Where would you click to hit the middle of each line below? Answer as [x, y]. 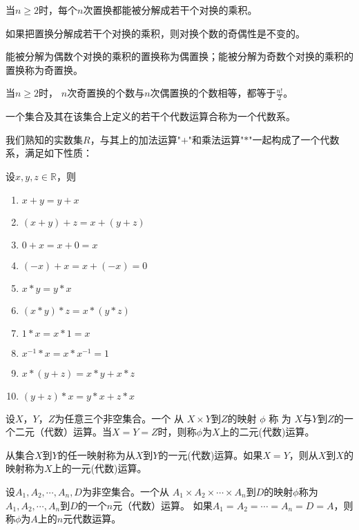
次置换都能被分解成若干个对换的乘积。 [170, 10]
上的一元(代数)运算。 [99, 468]
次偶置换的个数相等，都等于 [213, 93]
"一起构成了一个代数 [294, 139]
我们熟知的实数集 [44, 139]
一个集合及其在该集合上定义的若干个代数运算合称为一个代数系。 [151, 116]
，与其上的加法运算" [135, 139]
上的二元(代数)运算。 [267, 432]
